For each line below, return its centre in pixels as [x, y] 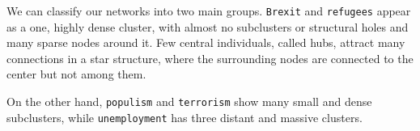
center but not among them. [76, 74]
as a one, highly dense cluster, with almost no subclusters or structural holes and [208, 26]
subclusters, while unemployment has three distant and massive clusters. [185, 117]
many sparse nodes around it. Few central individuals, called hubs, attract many [206, 42]
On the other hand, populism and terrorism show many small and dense [189, 101]
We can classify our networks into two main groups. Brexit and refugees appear [209, 11]
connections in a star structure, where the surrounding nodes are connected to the [210, 58]
